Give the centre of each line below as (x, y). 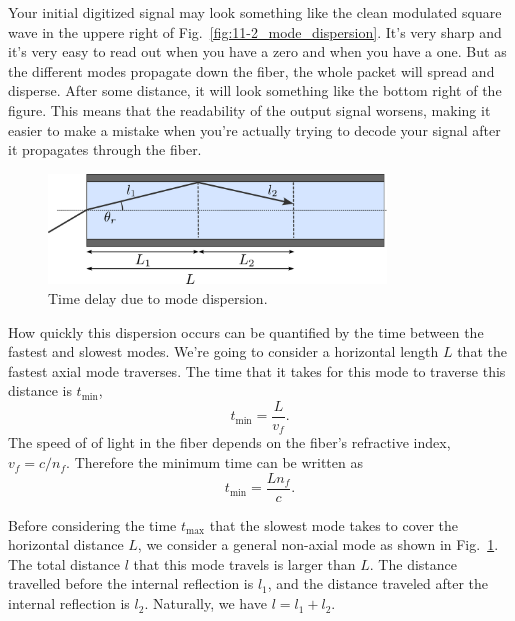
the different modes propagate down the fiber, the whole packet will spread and (251, 70)
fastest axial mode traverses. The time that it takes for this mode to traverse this (257, 370)
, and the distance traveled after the (378, 583)
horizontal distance (66, 544)
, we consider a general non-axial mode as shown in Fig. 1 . (318, 544)
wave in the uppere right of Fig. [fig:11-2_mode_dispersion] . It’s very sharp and (255, 31)
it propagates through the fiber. (105, 149)
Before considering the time (92, 524)
